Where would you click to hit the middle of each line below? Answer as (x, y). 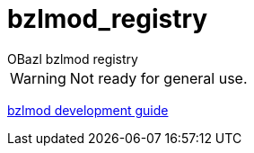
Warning (38, 78)
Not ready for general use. (158, 78)
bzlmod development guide (88, 110)
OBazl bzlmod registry (73, 58)
